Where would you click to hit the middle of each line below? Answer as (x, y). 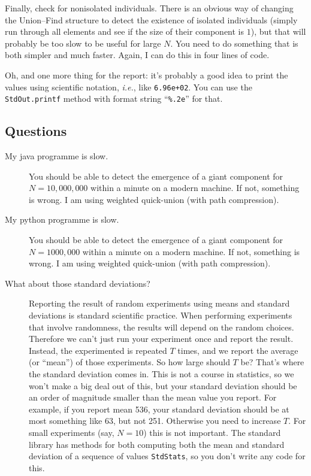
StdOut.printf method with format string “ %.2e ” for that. (114, 98)
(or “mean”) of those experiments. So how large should (129, 362)
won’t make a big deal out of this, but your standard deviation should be (163, 385)
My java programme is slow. (57, 156)
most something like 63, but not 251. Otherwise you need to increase (155, 421)
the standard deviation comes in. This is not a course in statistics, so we (161, 373)
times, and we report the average (238, 350)
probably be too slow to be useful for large (83, 43)
